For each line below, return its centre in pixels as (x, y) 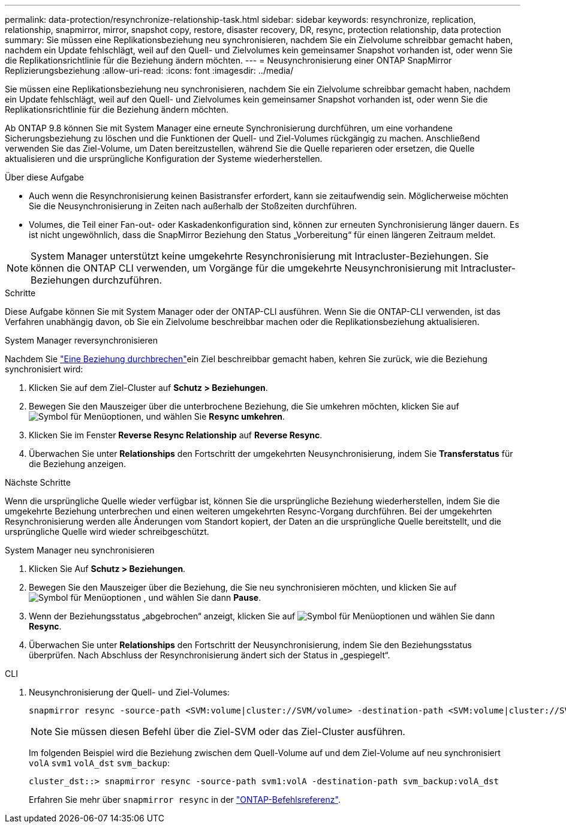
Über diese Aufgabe (44, 177)
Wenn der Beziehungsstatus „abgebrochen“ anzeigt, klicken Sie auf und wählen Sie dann (262, 616)
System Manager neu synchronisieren (80, 550)
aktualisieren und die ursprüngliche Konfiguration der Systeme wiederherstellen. (164, 159)
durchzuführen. (127, 280)
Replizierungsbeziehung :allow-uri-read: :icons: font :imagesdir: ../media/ (149, 70)
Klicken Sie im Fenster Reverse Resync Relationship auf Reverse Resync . (176, 435)
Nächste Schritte (38, 482)
